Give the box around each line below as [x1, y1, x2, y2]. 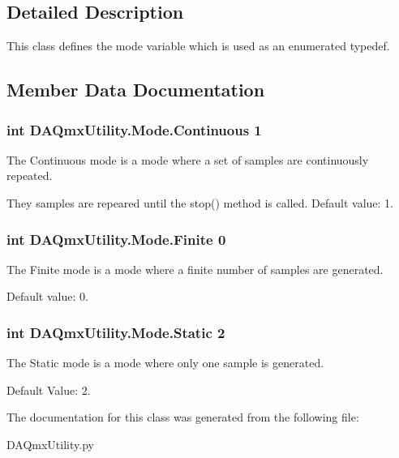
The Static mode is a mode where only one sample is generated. [6, 354, 324, 371]
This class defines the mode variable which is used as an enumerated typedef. [6, 37, 390, 54]
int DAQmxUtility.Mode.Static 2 [6, 322, 225, 342]
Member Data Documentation [6, 77, 265, 102]
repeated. [6, 167, 53, 184]
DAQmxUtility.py [6, 435, 94, 452]
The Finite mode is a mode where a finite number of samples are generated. [6, 260, 384, 277]
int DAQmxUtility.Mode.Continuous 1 [6, 119, 262, 139]
